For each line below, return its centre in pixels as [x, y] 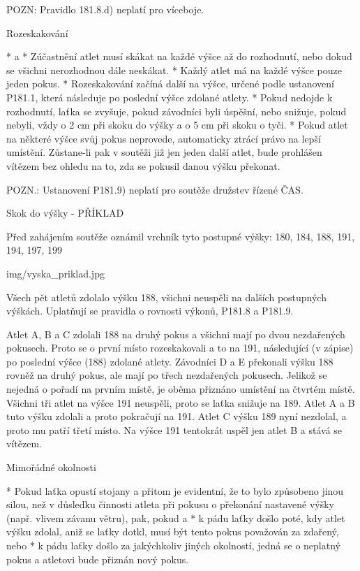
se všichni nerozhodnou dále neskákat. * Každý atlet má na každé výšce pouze [174, 70]
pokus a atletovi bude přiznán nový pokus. [98, 559]
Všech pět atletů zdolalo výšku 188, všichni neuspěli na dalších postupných [166, 297]
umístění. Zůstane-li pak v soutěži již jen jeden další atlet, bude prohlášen [164, 152]
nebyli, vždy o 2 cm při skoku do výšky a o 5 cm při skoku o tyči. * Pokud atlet [177, 125]
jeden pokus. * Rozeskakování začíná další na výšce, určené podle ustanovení [170, 84]
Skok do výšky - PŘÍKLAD [65, 213]
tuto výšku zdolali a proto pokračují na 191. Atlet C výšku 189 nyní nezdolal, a [177, 416]
